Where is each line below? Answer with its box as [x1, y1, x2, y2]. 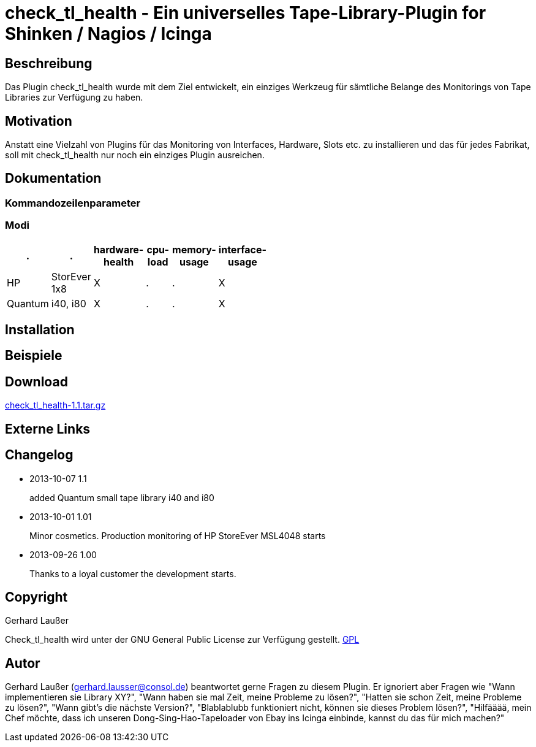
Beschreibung [5, 55, 92, 71]
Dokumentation [5, 170, 102, 186]
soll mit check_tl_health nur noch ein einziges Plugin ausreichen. [5, 150, 265, 161]
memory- [172, 243, 216, 256]
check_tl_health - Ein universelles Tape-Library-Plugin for [5, 2, 486, 23]
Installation [5, 322, 75, 338]
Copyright [5, 589, 68, 605]
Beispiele [5, 348, 62, 364]
